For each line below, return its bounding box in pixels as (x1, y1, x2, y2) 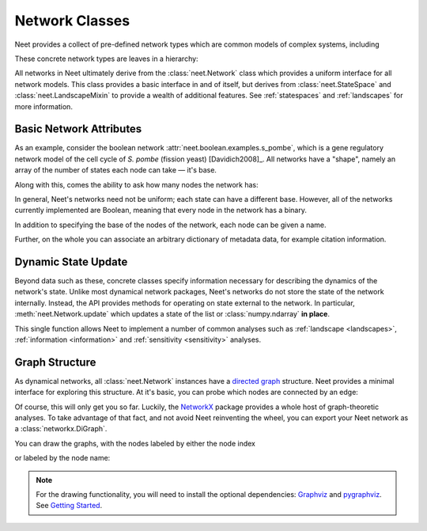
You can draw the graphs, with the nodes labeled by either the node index (14, 438, 256, 448)
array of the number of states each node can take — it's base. (14, 165, 217, 175)
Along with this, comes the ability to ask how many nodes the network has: (14, 180, 259, 189)
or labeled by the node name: (14, 453, 111, 463)
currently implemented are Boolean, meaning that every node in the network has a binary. (14, 206, 308, 215)
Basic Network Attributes (14, 123, 142, 136)
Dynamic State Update (14, 255, 128, 268)
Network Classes (14, 12, 130, 29)
